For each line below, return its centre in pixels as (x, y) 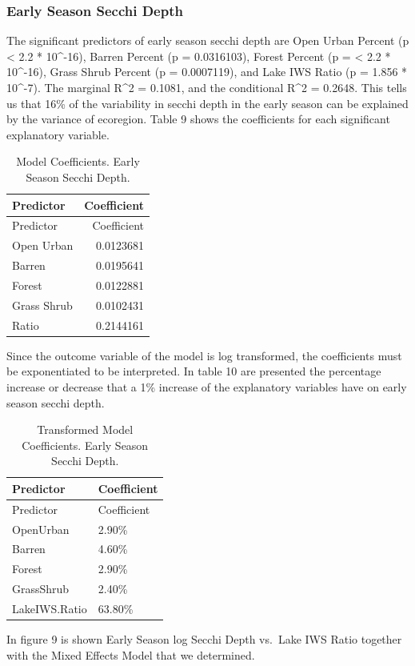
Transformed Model (85, 429)
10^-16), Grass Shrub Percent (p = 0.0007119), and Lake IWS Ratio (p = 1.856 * (207, 72)
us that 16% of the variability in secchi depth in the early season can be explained (207, 103)
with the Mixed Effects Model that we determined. (131, 654)
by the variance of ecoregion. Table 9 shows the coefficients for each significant (198, 119)
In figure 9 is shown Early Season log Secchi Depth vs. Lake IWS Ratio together (204, 639)
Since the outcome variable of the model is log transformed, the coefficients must (204, 355)
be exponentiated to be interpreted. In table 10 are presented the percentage (194, 371)
